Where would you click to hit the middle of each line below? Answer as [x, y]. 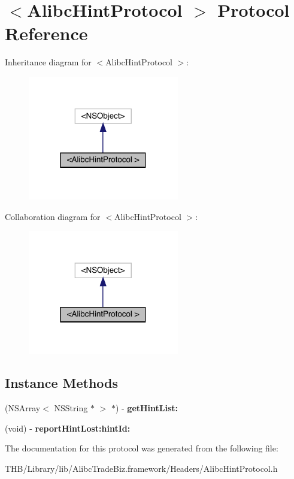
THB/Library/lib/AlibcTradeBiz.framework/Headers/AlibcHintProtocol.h [141, 469]
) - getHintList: [147, 408]
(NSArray [23, 408]
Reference [46, 33]
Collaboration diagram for [53, 216]
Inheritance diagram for [48, 62]
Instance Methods [61, 383]
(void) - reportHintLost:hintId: [68, 428]
